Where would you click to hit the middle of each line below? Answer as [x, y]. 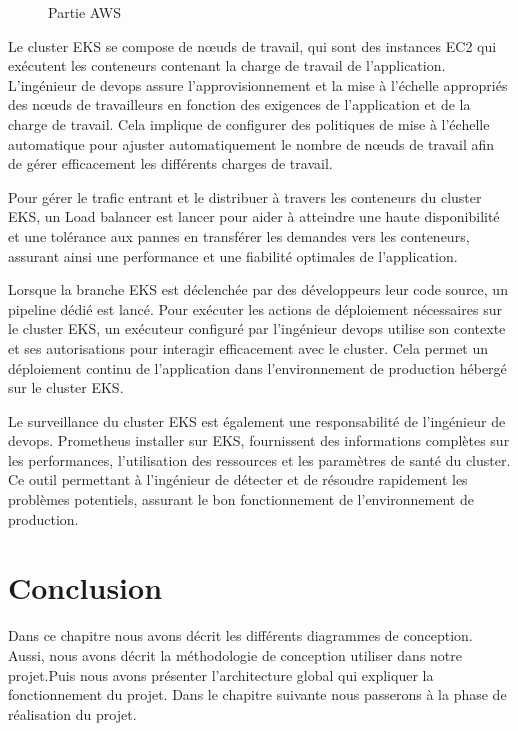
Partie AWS [84, 12]
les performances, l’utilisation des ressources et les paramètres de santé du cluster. [259, 459]
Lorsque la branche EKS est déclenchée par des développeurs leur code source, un [258, 289]
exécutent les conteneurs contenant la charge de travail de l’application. [227, 65]
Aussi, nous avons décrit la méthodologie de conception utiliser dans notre [235, 654]
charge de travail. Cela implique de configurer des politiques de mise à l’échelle [249, 123]
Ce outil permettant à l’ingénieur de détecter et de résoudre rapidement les [238, 479]
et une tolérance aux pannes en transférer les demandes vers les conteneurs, [239, 235]
